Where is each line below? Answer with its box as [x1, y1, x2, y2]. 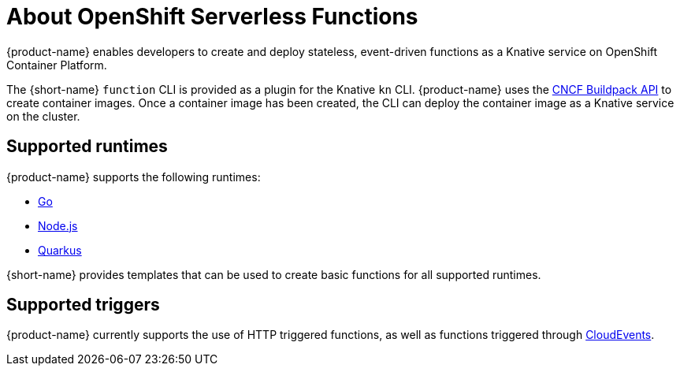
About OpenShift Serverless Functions [6, 3, 418, 30]
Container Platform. [6, 58, 107, 72]
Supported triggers [6, 295, 160, 315]
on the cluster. [6, 109, 80, 123]
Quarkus [38, 243, 82, 257]
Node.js [38, 218, 78, 232]
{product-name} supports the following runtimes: [6, 169, 261, 184]
